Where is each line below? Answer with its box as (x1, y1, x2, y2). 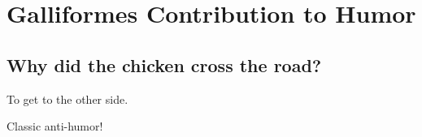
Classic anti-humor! (7, 118, 103, 135)
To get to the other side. (7, 90, 128, 107)
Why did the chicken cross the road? (7, 52, 322, 77)
